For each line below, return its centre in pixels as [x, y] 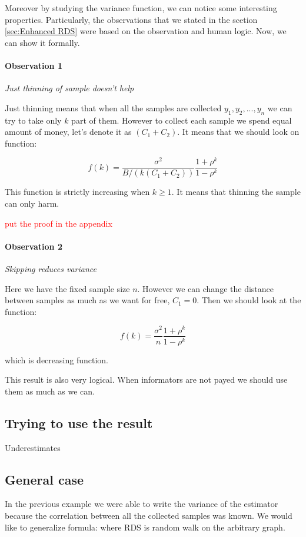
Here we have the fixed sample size [67, 288]
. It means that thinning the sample [236, 192]
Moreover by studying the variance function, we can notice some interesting [141, 8]
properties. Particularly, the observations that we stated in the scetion [131, 19]
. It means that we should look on [238, 132]
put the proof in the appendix [59, 223]
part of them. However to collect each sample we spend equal [182, 120]
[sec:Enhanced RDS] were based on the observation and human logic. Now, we [146, 31]
